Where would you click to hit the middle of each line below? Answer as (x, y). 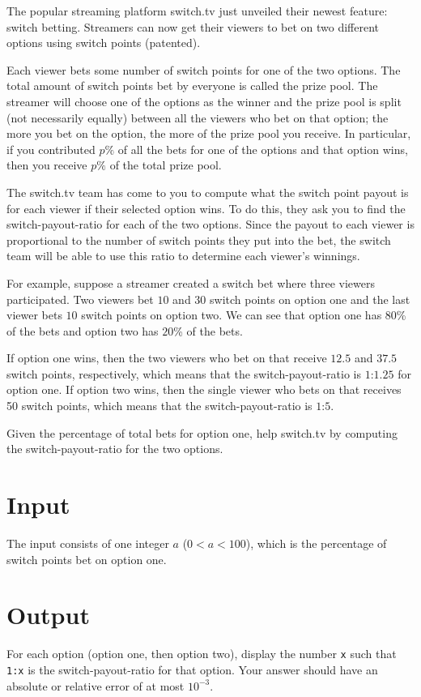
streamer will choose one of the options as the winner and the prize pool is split (204, 101)
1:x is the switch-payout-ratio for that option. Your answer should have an (192, 669)
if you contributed (51, 149)
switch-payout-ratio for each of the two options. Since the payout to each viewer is (210, 224)
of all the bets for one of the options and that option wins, (263, 149)
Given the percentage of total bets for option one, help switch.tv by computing (202, 432)
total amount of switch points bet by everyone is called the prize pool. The (192, 86)
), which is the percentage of (316, 543)
